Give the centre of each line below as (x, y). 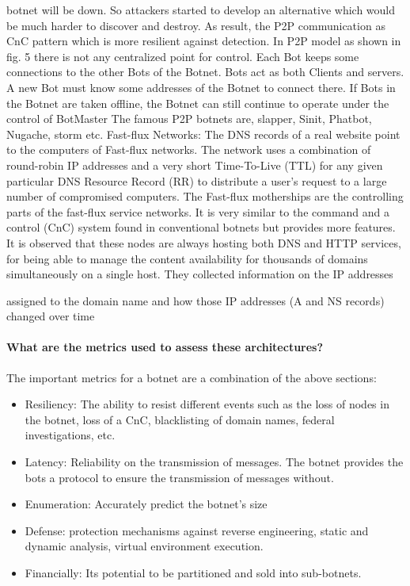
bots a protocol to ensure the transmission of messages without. (179, 477)
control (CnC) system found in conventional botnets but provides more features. (201, 227)
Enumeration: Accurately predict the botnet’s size (146, 504)
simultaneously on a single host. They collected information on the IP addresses (200, 274)
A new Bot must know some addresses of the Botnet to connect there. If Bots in (201, 87)
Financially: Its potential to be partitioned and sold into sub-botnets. (193, 573)
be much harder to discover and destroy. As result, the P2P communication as (196, 25)
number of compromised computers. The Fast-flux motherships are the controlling (205, 196)
